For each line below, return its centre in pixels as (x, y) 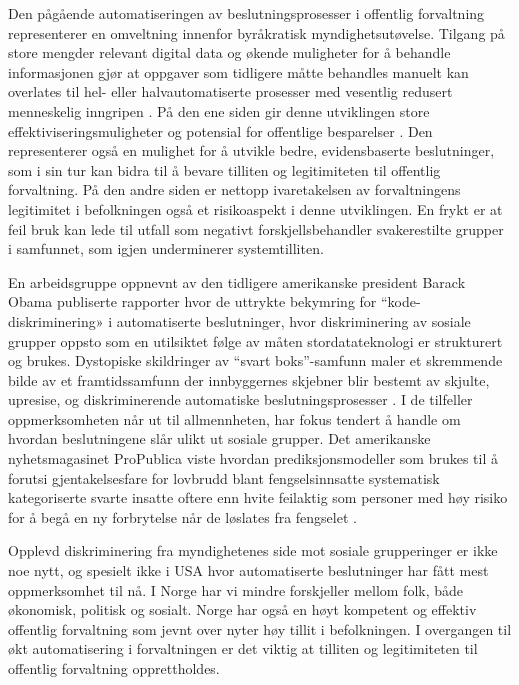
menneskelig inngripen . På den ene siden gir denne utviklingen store (219, 110)
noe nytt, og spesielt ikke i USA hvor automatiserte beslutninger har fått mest (248, 570)
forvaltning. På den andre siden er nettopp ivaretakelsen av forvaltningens (234, 189)
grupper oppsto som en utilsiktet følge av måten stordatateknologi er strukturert (255, 340)
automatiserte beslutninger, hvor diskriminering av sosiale (293, 320)
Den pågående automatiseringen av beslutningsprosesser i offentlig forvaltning (246, 13)
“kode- (401, 301)
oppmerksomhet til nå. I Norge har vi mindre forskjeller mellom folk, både (236, 589)
